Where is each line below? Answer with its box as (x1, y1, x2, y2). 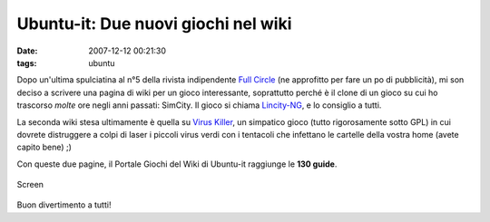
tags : (16, 57, 37, 68)
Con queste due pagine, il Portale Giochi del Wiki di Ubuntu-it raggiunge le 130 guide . (16, 159, 338, 169)
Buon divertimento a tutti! (16, 199, 112, 210)
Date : (16, 45, 38, 56)
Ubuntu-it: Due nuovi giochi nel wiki (16, 14, 292, 34)
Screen (16, 179, 44, 190)
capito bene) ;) (16, 141, 73, 153)
